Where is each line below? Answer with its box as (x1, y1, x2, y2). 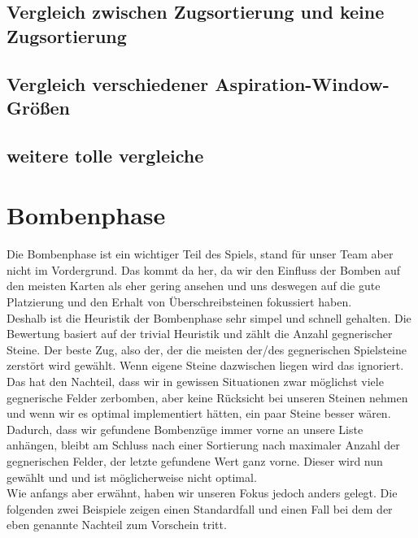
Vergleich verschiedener (7, 71, 209, 96)
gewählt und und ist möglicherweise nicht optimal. (7, 468, 257, 485)
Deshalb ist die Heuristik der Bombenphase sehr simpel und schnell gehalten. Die (7, 309, 411, 326)
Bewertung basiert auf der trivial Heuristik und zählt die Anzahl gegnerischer (7, 325, 393, 342)
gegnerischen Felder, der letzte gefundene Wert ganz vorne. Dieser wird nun (7, 452, 383, 469)
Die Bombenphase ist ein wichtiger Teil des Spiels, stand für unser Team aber (7, 245, 394, 262)
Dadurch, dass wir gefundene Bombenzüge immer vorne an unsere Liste (7, 420, 364, 437)
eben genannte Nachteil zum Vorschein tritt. (7, 516, 227, 533)
